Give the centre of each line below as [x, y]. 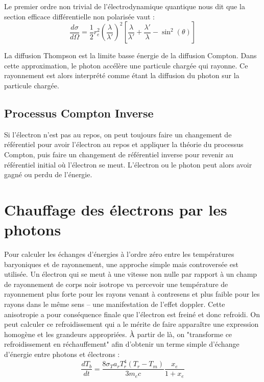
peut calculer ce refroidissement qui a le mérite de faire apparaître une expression [131, 324]
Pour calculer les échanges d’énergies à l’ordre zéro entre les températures [119, 254]
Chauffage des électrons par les [116, 209]
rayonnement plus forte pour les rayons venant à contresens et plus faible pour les [132, 294]
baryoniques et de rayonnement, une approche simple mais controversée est [122, 264]
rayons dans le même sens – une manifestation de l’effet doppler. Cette [115, 304]
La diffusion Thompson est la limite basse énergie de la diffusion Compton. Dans [130, 55]
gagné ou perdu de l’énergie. [48, 174]
